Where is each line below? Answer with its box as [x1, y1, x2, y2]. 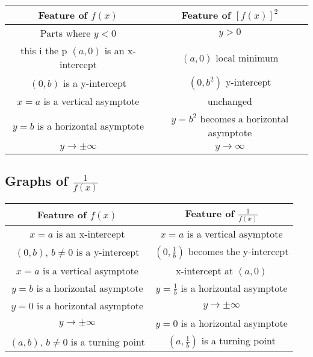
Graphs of [5, 171, 68, 190]
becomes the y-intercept [188, 244, 289, 258]
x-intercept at [176, 263, 234, 277]
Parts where [40, 26, 91, 40]
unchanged [207, 94, 252, 108]
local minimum [215, 50, 279, 65]
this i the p [20, 43, 67, 57]
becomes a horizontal [200, 112, 289, 125]
